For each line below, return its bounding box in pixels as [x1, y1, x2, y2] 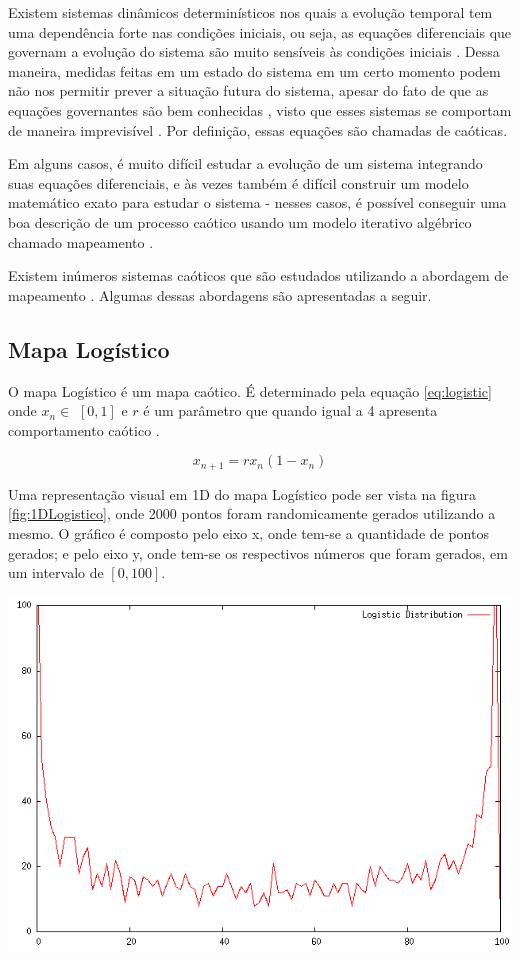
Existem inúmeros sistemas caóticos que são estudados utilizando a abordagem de [8, 265, 509, 286]
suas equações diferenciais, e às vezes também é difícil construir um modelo [8, 172, 469, 193]
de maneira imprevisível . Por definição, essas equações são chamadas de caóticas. [8, 119, 508, 140]
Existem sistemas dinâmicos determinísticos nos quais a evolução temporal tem [8, 2, 493, 22]
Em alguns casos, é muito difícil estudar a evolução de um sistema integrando [8, 153, 483, 174]
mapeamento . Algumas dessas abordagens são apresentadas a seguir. [8, 284, 432, 305]
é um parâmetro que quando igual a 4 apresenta [143, 400, 438, 421]
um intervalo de [8, 562, 104, 583]
